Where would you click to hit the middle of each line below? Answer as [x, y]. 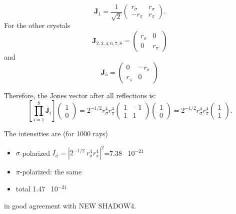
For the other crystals [37, 25]
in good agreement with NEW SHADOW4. [70, 205]
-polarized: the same [51, 172]
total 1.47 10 [37, 188]
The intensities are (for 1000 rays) [56, 134]
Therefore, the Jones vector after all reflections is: [80, 95]
